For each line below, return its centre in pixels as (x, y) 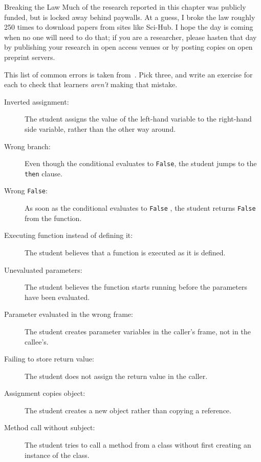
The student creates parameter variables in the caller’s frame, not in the (138, 331)
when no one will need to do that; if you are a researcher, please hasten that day (130, 37)
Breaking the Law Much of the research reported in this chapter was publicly (125, 7)
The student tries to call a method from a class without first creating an (138, 445)
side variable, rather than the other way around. (100, 128)
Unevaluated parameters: (43, 269)
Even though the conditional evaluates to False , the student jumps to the (141, 163)
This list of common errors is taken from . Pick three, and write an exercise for (128, 74)
